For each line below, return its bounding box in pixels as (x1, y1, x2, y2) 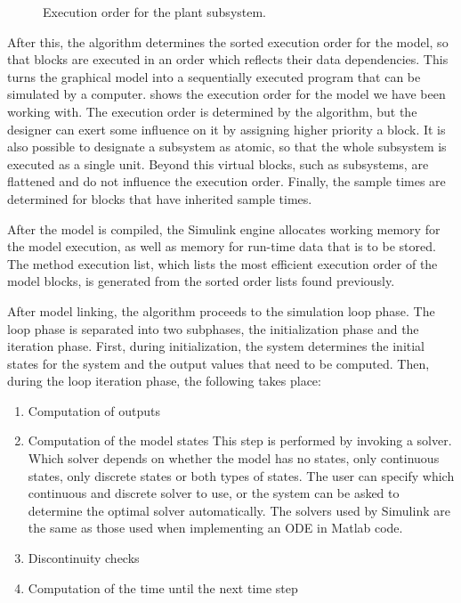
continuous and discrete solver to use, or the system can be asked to (28, 484, 400, 502)
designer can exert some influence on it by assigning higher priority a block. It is (7, 119, 446, 138)
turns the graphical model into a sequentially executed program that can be (7, 67, 421, 86)
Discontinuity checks (28, 549, 140, 567)
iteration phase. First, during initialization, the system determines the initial (7, 337, 425, 355)
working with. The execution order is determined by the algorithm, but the (7, 102, 417, 120)
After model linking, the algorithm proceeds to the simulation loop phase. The (7, 301, 435, 320)
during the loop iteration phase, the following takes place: (7, 371, 321, 390)
